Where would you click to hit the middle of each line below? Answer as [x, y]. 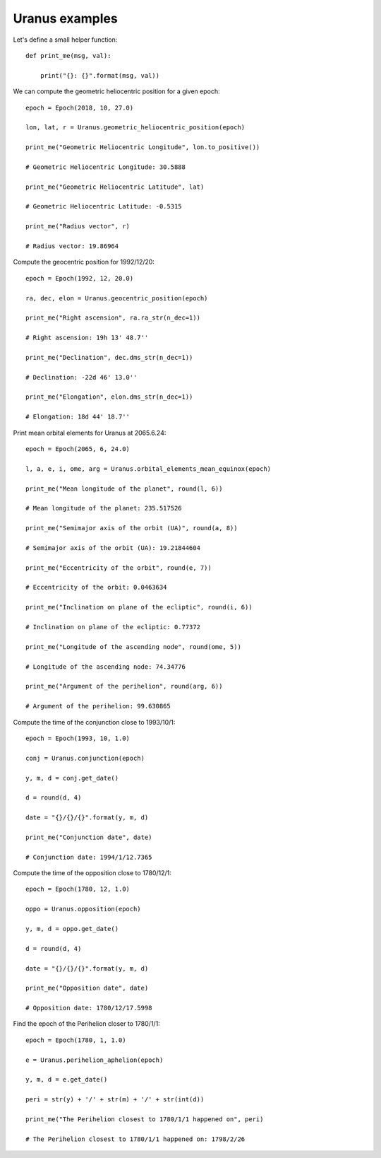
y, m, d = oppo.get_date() [72, 929]
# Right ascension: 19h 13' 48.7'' [87, 338]
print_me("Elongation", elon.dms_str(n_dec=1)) [109, 397]
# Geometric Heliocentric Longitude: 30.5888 [106, 167]
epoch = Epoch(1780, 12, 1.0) [78, 889]
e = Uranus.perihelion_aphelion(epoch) [95, 1060]
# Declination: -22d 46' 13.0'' [81, 377]
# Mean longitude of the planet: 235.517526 [104, 508]
